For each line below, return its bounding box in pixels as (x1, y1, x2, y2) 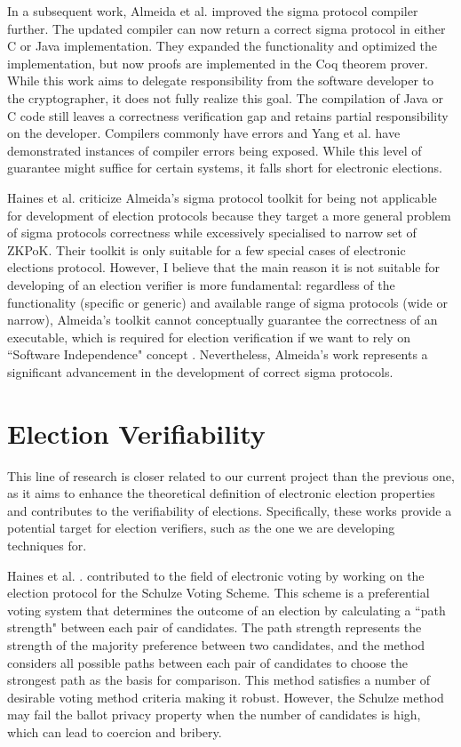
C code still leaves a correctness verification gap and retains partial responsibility (7, 106, 449, 124)
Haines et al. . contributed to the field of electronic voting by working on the (7, 566, 425, 584)
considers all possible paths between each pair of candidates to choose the (7, 653, 408, 671)
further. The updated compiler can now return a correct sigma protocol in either (7, 19, 446, 37)
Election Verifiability (7, 414, 266, 451)
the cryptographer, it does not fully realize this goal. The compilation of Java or (7, 88, 443, 107)
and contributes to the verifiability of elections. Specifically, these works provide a (7, 501, 452, 519)
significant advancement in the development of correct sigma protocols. (7, 362, 393, 381)
